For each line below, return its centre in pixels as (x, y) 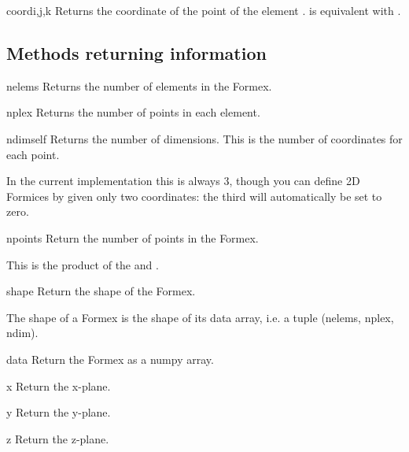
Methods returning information (136, 52)
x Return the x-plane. (59, 385)
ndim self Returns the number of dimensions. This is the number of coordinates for (204, 138)
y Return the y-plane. (59, 412)
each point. (33, 154)
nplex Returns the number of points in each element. (133, 112)
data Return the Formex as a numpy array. (110, 359)
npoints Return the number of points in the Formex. (133, 237)
